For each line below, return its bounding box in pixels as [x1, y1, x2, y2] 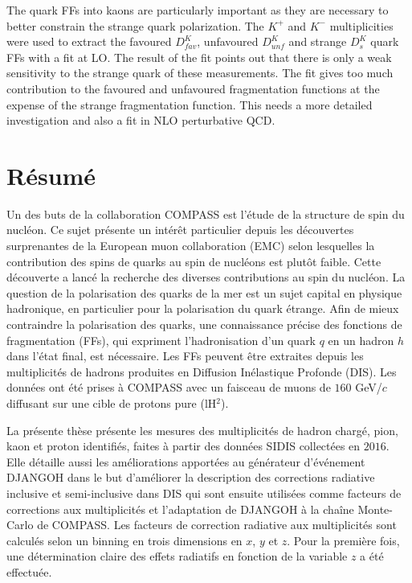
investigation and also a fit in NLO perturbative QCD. [6, 112, 275, 129]
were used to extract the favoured [6, 33, 172, 50]
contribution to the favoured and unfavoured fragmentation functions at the [6, 80, 380, 96]
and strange [288, 33, 347, 50]
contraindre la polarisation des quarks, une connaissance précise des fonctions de [6, 316, 402, 333]
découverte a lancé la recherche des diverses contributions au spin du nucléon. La [6, 269, 406, 285]
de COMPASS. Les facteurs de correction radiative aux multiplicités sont [37, 516, 397, 533]
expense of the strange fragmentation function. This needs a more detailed [6, 96, 373, 113]
